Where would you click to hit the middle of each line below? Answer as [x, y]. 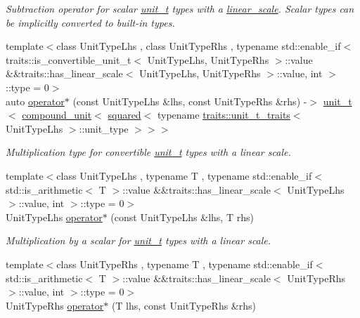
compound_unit [57, 115]
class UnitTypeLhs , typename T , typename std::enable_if [184, 175]
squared [124, 115]
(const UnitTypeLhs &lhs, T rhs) [182, 217]
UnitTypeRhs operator [55, 305]
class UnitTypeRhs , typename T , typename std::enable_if [185, 264]
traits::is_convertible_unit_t [69, 59]
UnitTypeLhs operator [54, 217]
